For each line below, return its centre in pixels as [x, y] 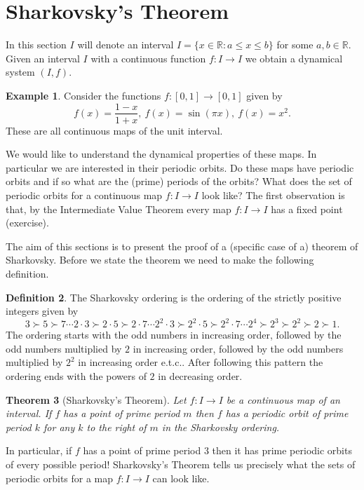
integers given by [42, 311]
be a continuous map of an [283, 399]
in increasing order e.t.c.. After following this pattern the [201, 362]
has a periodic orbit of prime [287, 413]
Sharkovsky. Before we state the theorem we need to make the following [160, 260]
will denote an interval [126, 45]
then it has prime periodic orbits [282, 450]
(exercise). [27, 223]
